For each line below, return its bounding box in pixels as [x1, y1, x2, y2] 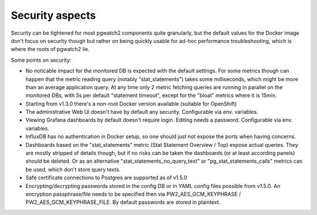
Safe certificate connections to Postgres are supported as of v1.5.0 [25, 174, 187, 182]
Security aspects [11, 9, 96, 22]
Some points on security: [11, 56, 72, 63]
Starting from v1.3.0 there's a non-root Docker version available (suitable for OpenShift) [25, 100, 237, 107]
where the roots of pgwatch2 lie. [11, 46, 90, 53]
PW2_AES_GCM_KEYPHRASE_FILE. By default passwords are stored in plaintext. [25, 199, 221, 206]
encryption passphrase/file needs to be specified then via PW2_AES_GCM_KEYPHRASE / [25, 190, 241, 197]
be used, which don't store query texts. [25, 166, 121, 173]
